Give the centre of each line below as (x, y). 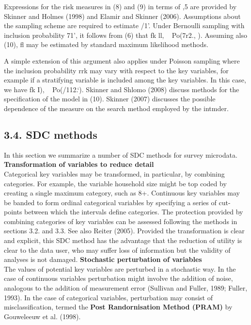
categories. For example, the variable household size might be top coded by (115, 183)
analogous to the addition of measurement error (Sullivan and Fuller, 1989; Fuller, (126, 288)
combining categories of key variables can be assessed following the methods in (121, 221)
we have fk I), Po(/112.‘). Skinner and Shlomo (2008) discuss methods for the (122, 89)
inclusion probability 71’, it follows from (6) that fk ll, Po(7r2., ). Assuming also (126, 35)
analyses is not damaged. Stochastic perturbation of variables (103, 259)
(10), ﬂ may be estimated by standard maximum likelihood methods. (106, 44)
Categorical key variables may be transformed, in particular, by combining (114, 173)
